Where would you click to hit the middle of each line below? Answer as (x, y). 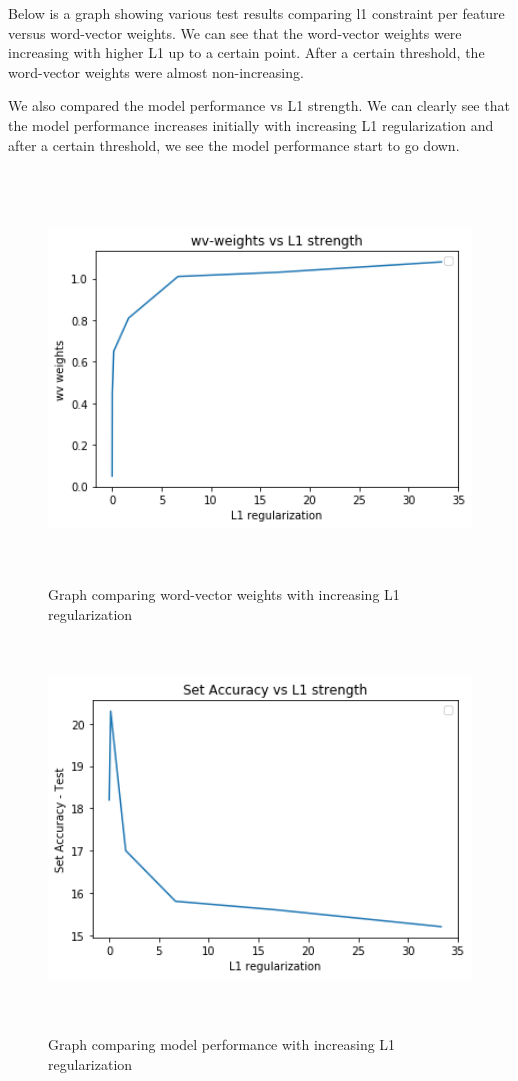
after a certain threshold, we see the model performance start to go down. (234, 144)
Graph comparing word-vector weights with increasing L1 (224, 594)
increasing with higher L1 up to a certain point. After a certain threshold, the (246, 52)
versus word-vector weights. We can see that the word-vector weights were (235, 32)
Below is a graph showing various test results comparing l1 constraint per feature (256, 13)
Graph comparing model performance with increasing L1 (222, 1044)
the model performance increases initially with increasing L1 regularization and (251, 124)
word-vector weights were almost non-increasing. (156, 71)
